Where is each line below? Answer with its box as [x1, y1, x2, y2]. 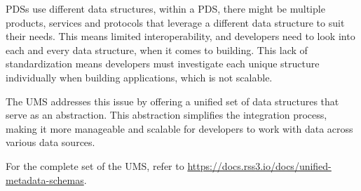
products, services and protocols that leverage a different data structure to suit [6, 15, 345, 29]
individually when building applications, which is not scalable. [6, 70, 273, 84]
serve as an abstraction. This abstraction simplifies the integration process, [6, 107, 327, 122]
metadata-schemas [6, 172, 84, 187]
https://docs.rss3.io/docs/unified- [187, 158, 332, 173]
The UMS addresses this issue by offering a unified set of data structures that [6, 93, 339, 108]
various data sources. [6, 135, 95, 150]
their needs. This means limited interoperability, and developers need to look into [6, 29, 355, 44]
